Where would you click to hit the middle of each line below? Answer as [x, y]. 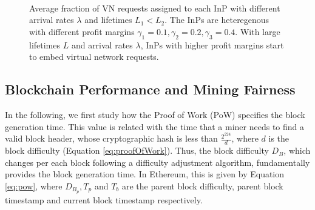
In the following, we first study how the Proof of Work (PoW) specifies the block [155, 114]
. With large [258, 31]
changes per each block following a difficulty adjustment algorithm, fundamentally [157, 162]
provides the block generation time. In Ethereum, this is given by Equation [145, 174]
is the [279, 138]
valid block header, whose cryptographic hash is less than [111, 138]
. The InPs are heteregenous [217, 20]
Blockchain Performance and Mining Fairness [150, 89]
